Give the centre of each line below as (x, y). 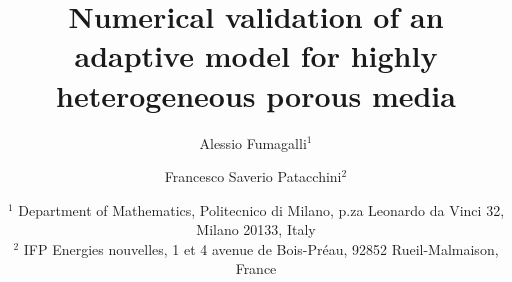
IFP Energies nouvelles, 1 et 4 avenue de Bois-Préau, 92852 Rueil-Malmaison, (261, 248)
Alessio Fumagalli (253, 142)
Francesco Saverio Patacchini (253, 176)
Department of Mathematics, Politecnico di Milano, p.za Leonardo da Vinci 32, (261, 209)
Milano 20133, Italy (256, 229)
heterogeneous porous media (256, 94)
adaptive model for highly (256, 55)
